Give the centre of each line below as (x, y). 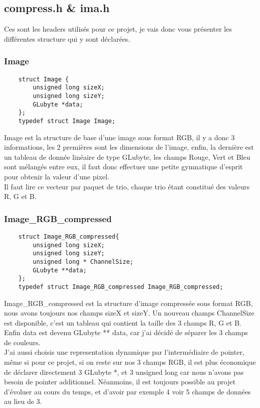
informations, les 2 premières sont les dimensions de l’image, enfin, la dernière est (129, 147)
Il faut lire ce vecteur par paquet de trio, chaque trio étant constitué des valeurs (127, 186)
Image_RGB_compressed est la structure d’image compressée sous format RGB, (128, 303)
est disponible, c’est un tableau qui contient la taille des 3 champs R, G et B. (123, 322)
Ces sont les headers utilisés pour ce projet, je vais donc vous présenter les (118, 29)
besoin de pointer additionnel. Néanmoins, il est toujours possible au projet (120, 382)
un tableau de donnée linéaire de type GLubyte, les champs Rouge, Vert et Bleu (127, 157)
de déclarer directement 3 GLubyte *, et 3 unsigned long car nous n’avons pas (124, 372)
